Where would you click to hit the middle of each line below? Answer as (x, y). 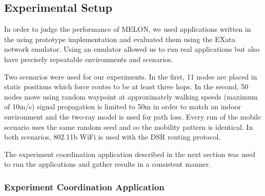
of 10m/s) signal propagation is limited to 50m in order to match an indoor (123, 106)
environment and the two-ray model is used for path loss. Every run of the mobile (133, 116)
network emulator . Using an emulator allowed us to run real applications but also (132, 49)
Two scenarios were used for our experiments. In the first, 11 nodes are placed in (131, 76)
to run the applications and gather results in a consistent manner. (108, 164)
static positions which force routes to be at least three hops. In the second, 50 (126, 86)
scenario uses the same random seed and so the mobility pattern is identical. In (129, 126)
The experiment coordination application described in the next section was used (130, 154)
